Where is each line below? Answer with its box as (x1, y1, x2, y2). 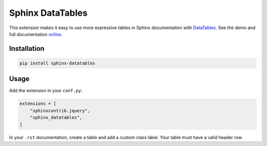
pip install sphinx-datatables (19, 60, 96, 66)
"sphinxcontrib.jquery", (30, 108, 90, 113)
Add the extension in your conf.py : (9, 88, 83, 94)
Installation (9, 44, 44, 53)
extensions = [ (19, 101, 56, 107)
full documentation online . (9, 31, 63, 37)
